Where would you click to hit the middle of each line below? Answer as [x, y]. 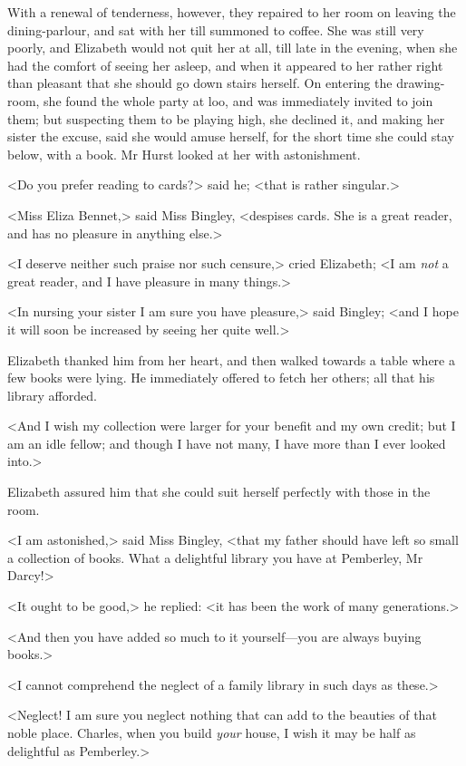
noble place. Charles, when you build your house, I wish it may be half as [212, 732]
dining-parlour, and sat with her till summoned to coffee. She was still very [216, 29]
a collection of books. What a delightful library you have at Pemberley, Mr [215, 557]
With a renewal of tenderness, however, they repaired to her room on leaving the [232, 12]
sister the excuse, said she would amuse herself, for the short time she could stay [231, 136]
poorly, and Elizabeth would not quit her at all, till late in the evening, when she [233, 48]
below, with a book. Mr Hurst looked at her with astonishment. [184, 154]
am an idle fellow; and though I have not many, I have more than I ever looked [227, 443]
